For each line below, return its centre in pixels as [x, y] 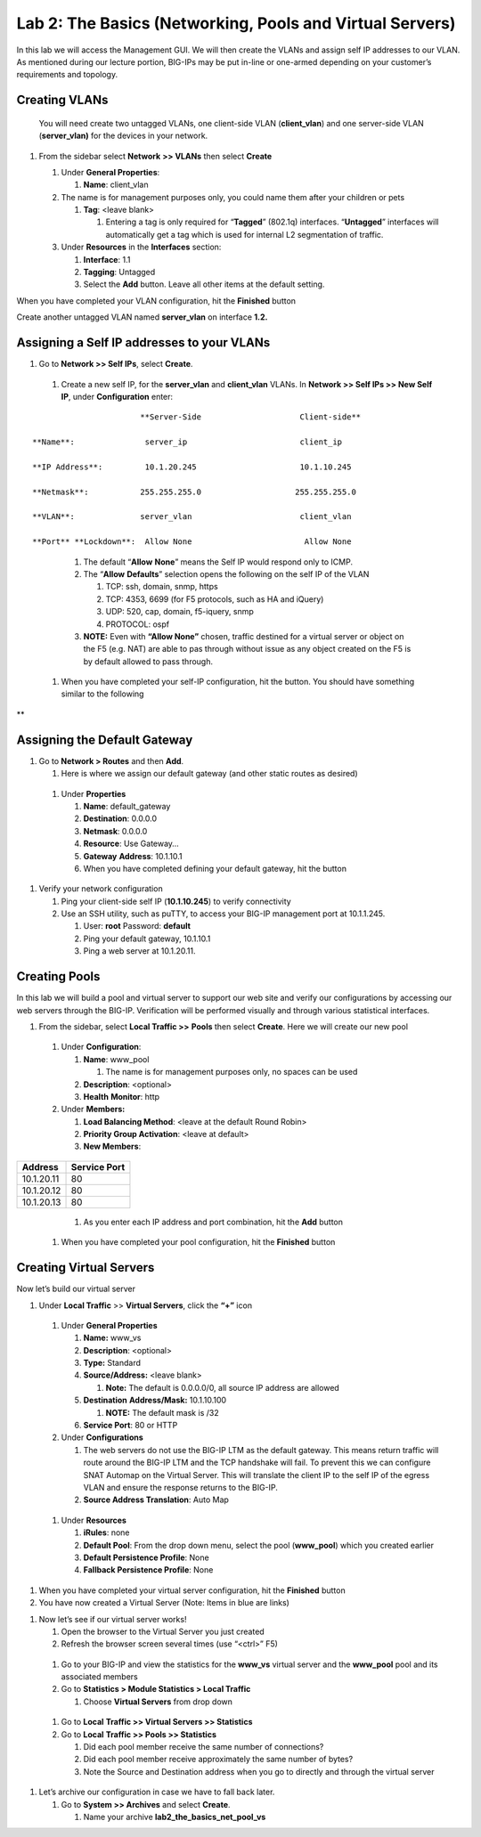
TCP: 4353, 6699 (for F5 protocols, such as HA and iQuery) [215, 599]
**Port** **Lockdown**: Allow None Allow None [192, 542]
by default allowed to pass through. [148, 661]
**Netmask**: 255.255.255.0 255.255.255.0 [194, 492]
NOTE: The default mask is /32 [162, 1412]
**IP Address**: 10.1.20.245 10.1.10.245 [192, 467]
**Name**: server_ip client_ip [188, 442]
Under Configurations [102, 1437]
